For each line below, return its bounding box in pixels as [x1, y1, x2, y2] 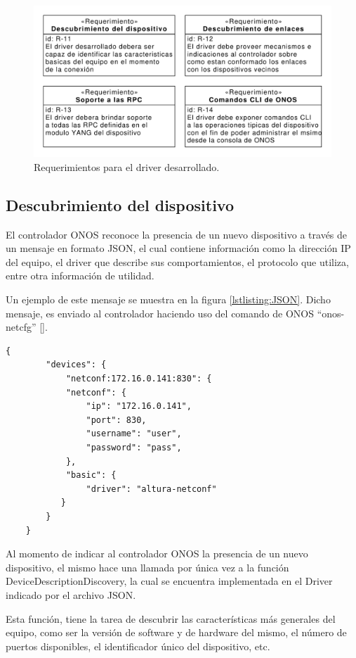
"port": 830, [86, 415, 147, 425]
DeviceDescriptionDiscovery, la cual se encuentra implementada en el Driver [6, 574, 333, 588]
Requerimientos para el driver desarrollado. [34, 159, 220, 174]
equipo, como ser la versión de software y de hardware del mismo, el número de [6, 625, 347, 640]
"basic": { [65, 470, 117, 481]
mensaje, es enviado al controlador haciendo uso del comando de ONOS [6, 305, 314, 320]
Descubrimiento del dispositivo [6, 194, 234, 215]
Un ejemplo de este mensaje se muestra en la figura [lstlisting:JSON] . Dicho [6, 292, 331, 307]
